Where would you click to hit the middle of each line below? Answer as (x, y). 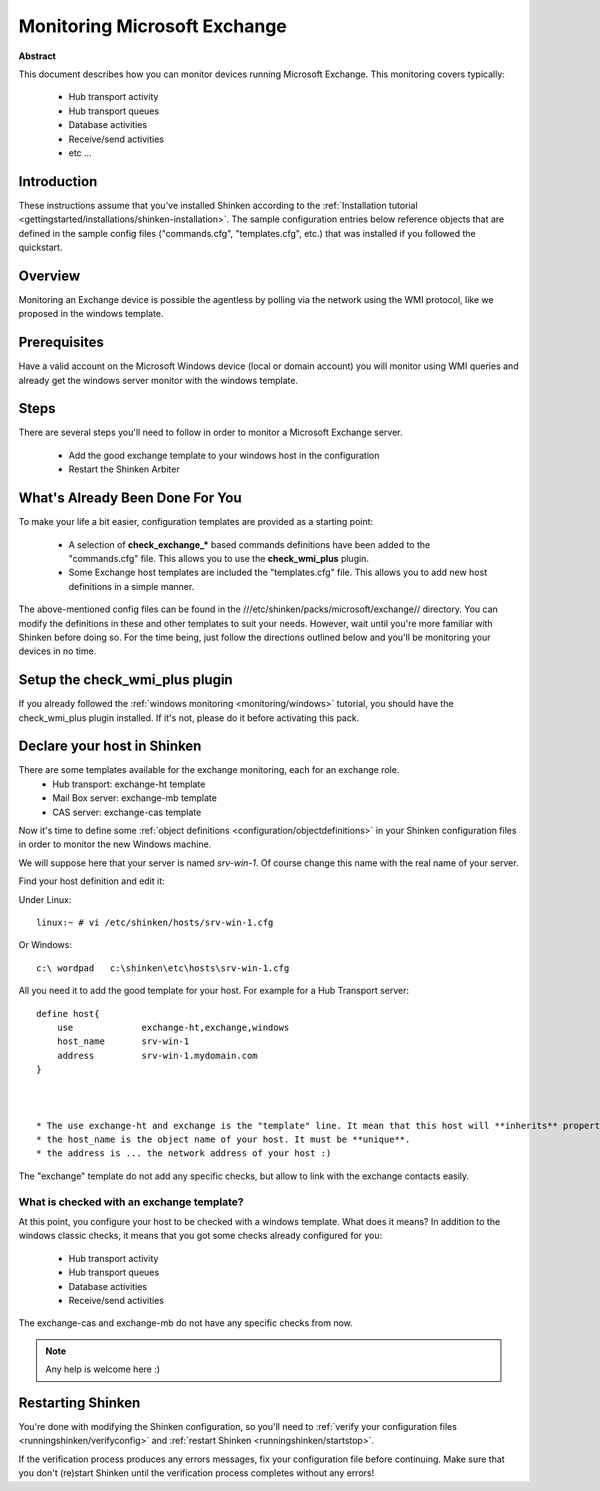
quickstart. (40, 247)
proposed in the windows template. (91, 314)
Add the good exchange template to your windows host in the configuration (224, 455)
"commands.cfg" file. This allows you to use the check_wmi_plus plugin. (219, 558)
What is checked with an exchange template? (131, 1202)
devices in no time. (57, 651)
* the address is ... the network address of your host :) (184, 1153)
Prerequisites (61, 342)
